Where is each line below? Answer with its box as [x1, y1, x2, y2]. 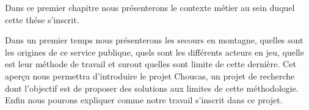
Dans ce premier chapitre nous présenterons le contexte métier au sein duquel [5, 1, 295, 13]
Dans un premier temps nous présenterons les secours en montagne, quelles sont [5, 34, 304, 46]
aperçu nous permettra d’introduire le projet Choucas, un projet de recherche [5, 69, 295, 82]
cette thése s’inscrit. [5, 13, 79, 26]
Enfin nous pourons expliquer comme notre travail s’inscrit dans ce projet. [5, 94, 283, 106]
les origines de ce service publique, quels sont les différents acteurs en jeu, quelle [5, 45, 304, 58]
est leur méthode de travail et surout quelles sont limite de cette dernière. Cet [5, 57, 296, 70]
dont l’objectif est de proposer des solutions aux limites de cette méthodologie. [5, 81, 299, 94]
